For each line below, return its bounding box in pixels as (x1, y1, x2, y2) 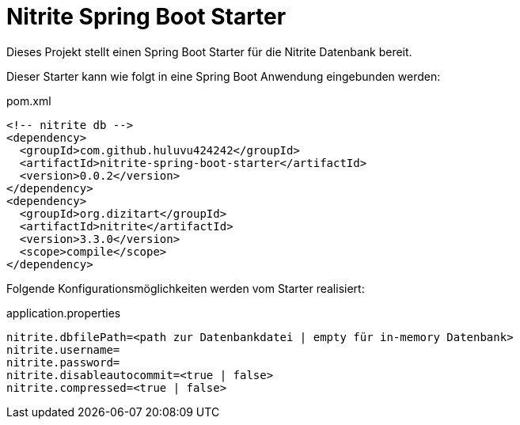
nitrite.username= (6, 343, 120, 356)
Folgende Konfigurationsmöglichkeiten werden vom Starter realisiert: (6, 281, 365, 295)
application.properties (6, 305, 121, 320)
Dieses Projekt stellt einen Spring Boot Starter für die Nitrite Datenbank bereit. (6, 44, 412, 59)
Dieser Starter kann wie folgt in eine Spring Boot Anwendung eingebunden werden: (6, 69, 441, 83)
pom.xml (6, 93, 51, 108)
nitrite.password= (6, 355, 120, 369)
